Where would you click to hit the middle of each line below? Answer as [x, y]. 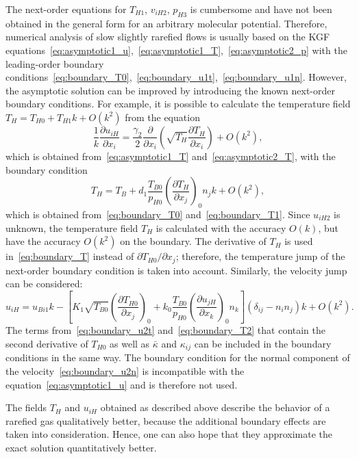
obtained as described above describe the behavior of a [215, 407]
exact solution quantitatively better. [81, 447]
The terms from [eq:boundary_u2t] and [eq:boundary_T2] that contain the [166, 330]
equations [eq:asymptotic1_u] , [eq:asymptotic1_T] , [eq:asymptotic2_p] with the [176, 50]
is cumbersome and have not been [261, 9]
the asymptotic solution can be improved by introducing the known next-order [171, 90]
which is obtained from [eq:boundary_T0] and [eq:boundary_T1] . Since [158, 214]
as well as [130, 343]
